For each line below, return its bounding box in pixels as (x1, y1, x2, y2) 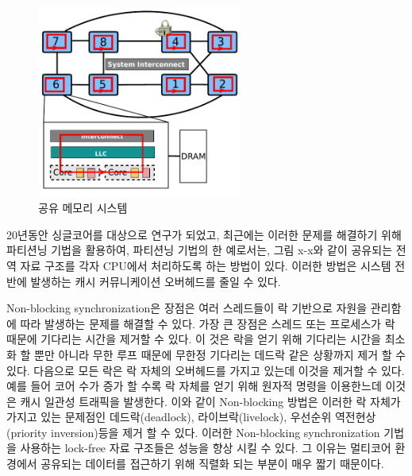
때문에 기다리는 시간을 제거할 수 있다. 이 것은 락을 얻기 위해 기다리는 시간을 (6, 331, 381, 347)
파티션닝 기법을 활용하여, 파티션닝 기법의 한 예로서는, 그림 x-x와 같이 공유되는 (6, 242, 393, 258)
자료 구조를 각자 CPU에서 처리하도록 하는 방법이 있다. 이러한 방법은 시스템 (20, 257, 391, 273)
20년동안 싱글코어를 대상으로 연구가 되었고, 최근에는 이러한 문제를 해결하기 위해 (6, 226, 402, 242)
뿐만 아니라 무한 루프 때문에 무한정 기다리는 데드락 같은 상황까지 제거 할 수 (34, 346, 406, 362)
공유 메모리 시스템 (38, 199, 128, 216)
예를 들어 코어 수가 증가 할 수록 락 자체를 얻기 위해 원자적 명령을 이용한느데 (6, 377, 382, 394)
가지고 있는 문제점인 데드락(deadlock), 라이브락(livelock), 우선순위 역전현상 (6, 408, 376, 425)
